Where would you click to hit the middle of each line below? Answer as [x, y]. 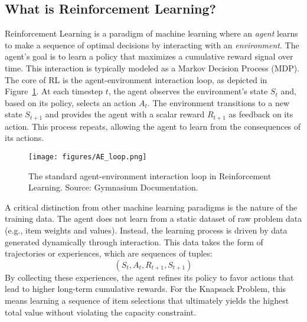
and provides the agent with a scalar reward [125, 114]
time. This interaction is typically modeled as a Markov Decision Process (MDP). [152, 68]
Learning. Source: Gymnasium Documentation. [113, 187]
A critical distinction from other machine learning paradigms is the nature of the [151, 207]
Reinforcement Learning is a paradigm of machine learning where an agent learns [151, 33]
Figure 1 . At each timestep [54, 91]
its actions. [25, 138]
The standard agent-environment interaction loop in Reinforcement [150, 175]
